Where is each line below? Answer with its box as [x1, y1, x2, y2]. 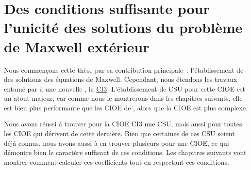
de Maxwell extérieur [4, 36, 150, 56]
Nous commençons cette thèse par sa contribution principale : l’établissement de [4, 64, 244, 75]
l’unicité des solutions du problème [4, 17, 243, 37]
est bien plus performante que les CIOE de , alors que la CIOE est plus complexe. [4, 102, 248, 112]
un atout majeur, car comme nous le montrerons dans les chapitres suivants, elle [4, 93, 243, 103]
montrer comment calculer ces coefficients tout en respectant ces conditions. [4, 156, 230, 167]
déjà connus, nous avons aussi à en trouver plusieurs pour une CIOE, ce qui [4, 138, 229, 148]
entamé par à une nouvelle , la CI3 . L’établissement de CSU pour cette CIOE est [4, 83, 245, 93]
